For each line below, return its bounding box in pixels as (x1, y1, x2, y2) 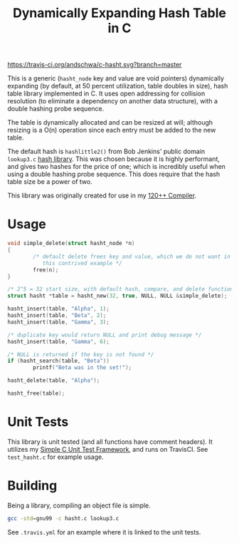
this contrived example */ (42, 259, 122, 267)
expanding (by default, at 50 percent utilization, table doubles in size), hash (7, 82, 228, 90)
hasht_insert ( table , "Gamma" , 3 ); (7, 319, 110, 326)
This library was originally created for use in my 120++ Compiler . (7, 191, 197, 200)
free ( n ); (33, 266, 59, 274)
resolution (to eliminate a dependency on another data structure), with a (7, 97, 218, 105)
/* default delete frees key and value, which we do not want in (33, 253, 231, 260)
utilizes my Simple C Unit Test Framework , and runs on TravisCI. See (7, 445, 208, 453)
